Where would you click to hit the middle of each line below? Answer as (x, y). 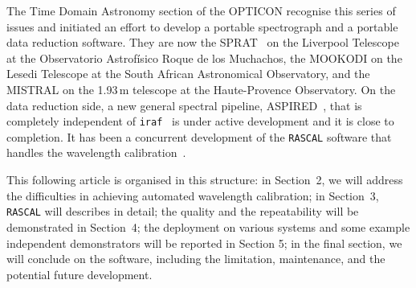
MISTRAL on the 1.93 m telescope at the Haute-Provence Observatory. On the (201, 89)
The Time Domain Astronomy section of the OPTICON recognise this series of (201, 10)
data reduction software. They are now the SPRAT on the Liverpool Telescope (203, 42)
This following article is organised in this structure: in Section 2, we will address (205, 180)
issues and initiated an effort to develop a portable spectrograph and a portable (202, 26)
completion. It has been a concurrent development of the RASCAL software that (199, 136)
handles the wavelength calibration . (96, 152)
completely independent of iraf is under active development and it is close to (200, 121)
